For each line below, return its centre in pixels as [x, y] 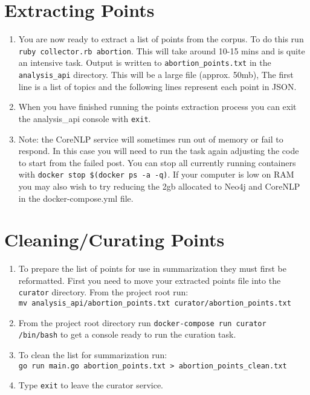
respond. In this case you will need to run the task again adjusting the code [159, 151]
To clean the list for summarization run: [93, 355]
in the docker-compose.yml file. [76, 198]
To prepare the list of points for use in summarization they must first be [153, 268]
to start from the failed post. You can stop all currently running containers [157, 162]
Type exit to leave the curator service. [91, 385]
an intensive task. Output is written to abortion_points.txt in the [145, 63]
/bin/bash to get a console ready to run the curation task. [127, 334]
